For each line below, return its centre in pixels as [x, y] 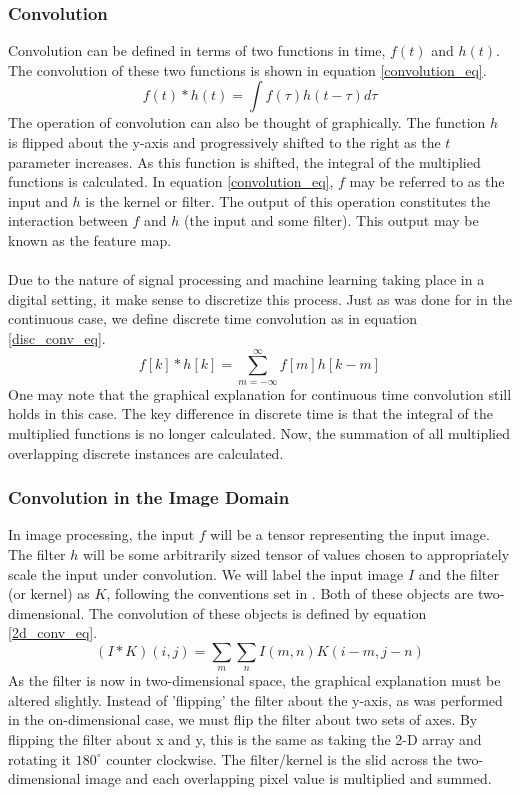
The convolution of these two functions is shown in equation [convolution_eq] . [247, 69]
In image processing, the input [101, 534]
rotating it [40, 758]
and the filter [458, 573]
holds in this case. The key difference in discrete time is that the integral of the [251, 413]
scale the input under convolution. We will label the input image [206, 573]
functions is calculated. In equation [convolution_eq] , [171, 181]
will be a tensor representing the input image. [350, 534]
